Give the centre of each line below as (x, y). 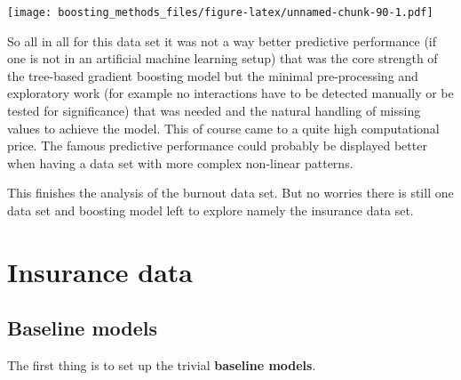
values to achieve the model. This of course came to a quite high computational (223, 128)
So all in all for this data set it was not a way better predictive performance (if (222, 40)
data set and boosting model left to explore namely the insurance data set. (211, 210)
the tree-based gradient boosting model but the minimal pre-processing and (213, 75)
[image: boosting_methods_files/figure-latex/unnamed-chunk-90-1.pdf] (220, 12)
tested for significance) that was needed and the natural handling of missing (214, 111)
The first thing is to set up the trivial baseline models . (162, 365)
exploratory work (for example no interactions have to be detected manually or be (230, 93)
